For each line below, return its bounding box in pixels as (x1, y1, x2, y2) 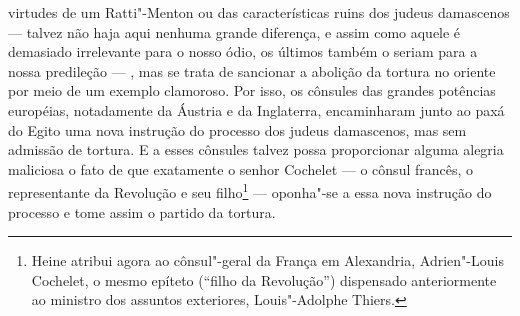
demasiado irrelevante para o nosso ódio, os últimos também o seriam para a (8, 41, 478, 62)
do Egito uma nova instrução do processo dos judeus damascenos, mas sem (8, 119, 467, 140)
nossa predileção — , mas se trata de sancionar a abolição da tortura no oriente (8, 60, 496, 81)
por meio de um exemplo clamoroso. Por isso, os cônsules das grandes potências (8, 80, 496, 101)
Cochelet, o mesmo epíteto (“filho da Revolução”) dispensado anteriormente (31, 269, 497, 290)
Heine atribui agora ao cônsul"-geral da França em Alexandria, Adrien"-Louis (31, 250, 504, 271)
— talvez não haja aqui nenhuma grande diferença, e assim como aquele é (8, 21, 461, 42)
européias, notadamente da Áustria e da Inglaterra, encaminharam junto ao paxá (8, 99, 505, 120)
